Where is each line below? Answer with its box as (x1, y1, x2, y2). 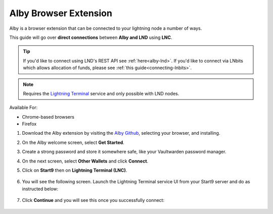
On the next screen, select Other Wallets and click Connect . (22, 158, 149, 164)
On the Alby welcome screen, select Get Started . (22, 139, 125, 145)
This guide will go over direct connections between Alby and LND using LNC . (9, 34, 172, 40)
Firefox (22, 121, 37, 127)
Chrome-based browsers (22, 114, 74, 120)
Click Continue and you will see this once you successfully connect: (22, 197, 164, 203)
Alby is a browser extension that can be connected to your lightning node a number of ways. (9, 25, 202, 31)
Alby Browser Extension (9, 8, 112, 19)
